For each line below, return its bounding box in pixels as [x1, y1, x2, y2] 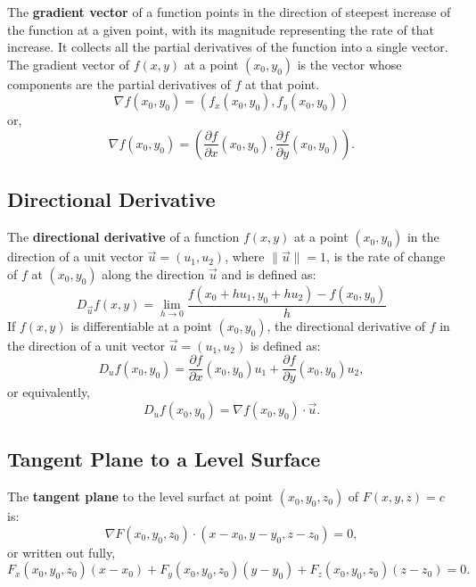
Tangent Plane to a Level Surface [7, 445, 321, 473]
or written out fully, [7, 542, 116, 561]
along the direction [102, 264, 205, 283]
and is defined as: [221, 264, 316, 283]
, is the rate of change [326, 247, 446, 266]
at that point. [244, 74, 320, 93]
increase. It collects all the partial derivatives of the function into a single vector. [7, 37, 448, 56]
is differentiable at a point [70, 316, 212, 335]
